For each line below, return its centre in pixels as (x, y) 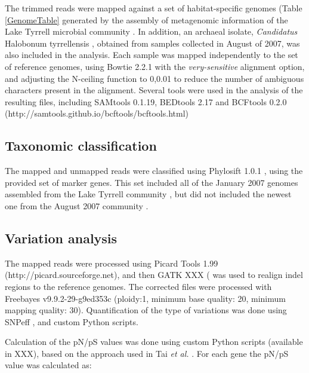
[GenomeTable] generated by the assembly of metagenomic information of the (146, 19)
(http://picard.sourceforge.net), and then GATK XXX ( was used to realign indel (154, 275)
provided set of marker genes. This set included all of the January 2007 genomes (152, 182)
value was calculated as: (48, 365)
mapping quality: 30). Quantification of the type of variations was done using (146, 310)
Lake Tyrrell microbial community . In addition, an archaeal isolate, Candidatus (151, 31)
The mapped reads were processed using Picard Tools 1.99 (112, 263)
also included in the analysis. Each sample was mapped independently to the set (152, 55)
